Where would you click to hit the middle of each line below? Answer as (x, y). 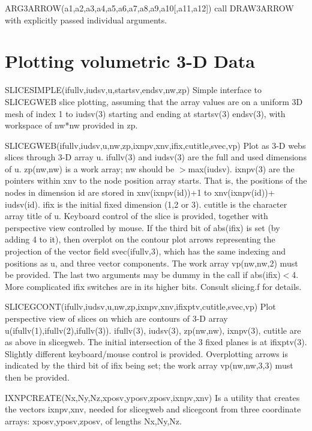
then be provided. (37, 377)
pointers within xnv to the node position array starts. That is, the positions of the (156, 180)
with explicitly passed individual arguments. (86, 20)
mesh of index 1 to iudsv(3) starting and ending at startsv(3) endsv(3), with (145, 113)
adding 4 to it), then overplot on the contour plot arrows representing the (140, 239)
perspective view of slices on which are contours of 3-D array (116, 318)
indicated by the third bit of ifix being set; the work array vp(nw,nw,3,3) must (149, 365)
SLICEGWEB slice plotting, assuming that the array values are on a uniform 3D (154, 101)
